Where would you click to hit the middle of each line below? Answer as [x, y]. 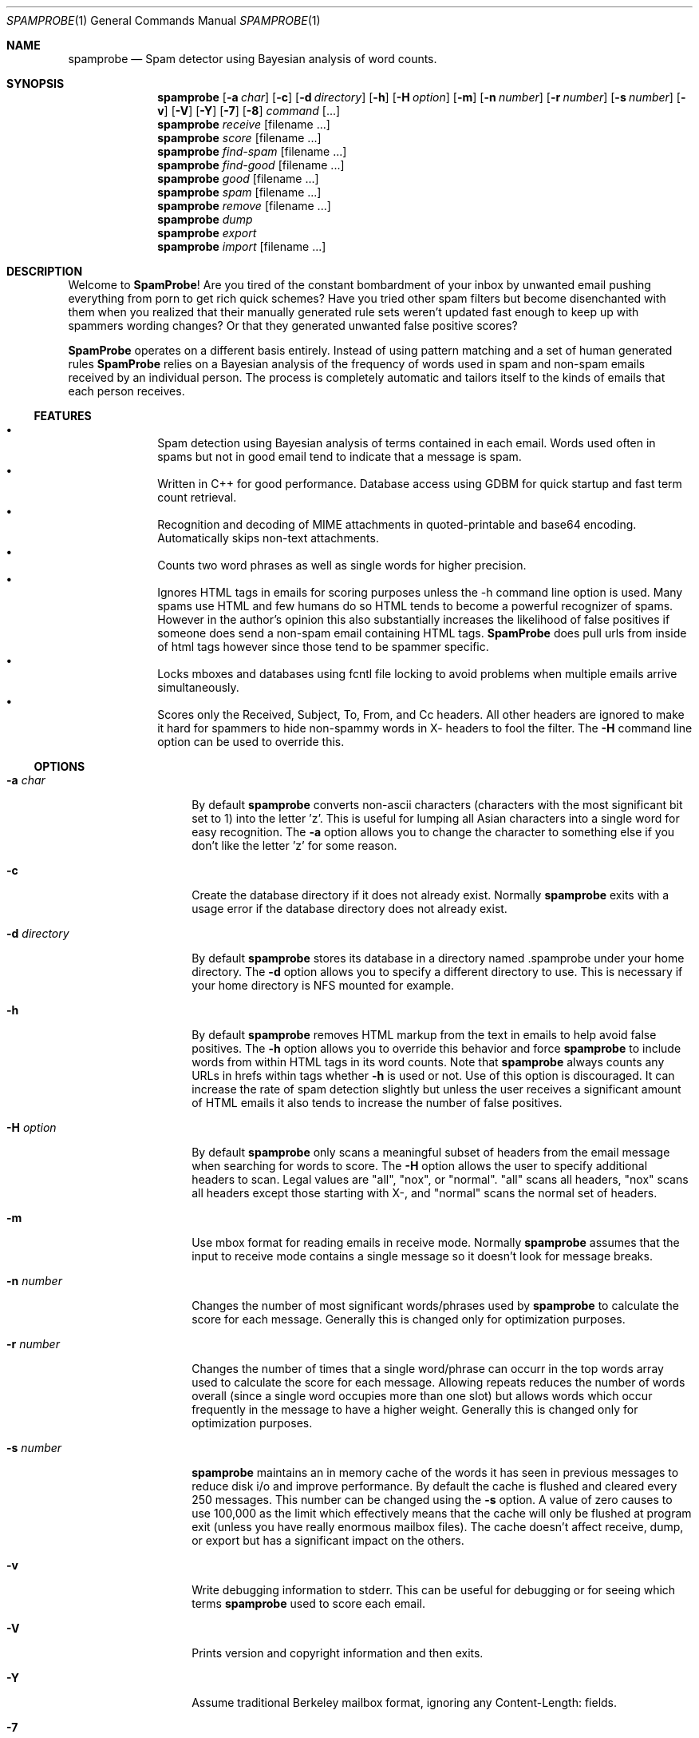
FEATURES [63, 416]
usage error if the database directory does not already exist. [349, 909]
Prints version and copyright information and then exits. [338, 1653]
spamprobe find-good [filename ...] [251, 165]
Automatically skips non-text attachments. [268, 538]
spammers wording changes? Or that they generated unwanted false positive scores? [293, 325]
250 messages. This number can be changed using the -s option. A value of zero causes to [432, 1500]
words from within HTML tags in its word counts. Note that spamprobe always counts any [428, 1062]
